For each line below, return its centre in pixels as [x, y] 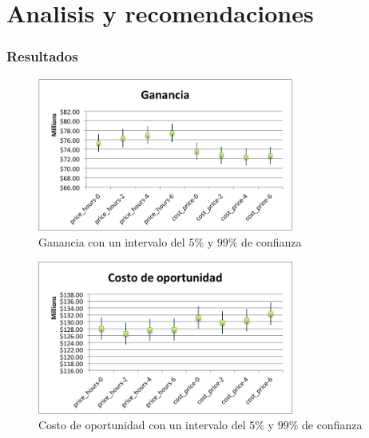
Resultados [42, 56]
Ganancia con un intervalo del [112, 242]
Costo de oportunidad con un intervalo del [142, 425]
